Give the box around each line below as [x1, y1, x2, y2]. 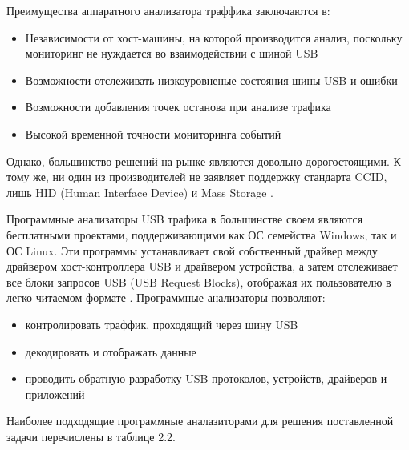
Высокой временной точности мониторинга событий [25, 125, 281, 142]
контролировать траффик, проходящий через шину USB [25, 315, 298, 332]
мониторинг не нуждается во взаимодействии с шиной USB [25, 45, 318, 62]
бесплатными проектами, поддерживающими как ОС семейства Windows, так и [6, 226, 397, 243]
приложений [25, 385, 85, 402]
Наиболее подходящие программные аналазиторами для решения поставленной [6, 412, 394, 429]
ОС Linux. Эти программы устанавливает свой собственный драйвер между [6, 242, 378, 259]
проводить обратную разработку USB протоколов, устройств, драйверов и [25, 370, 387, 387]
